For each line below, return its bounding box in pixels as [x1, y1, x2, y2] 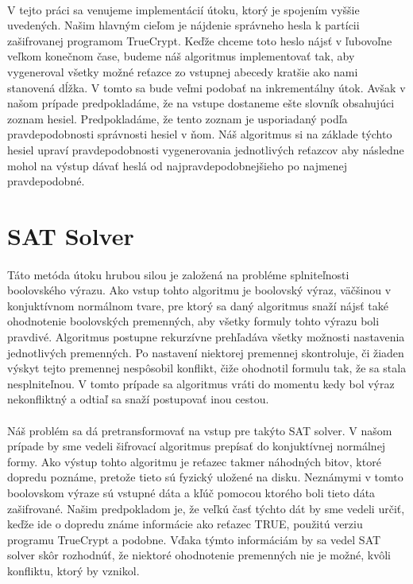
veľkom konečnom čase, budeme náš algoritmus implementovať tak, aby [7, 48, 355, 64]
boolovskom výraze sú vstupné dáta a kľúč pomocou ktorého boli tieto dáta [7, 485, 376, 500]
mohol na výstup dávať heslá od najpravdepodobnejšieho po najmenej [7, 157, 348, 173]
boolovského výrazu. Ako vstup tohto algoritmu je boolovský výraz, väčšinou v [7, 282, 392, 298]
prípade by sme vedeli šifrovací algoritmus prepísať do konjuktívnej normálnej [7, 438, 386, 454]
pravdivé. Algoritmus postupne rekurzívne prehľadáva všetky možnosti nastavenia [7, 329, 405, 345]
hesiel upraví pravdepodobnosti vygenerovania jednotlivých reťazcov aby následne [7, 141, 404, 158]
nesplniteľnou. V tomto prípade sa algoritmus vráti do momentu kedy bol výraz [7, 375, 395, 391]
